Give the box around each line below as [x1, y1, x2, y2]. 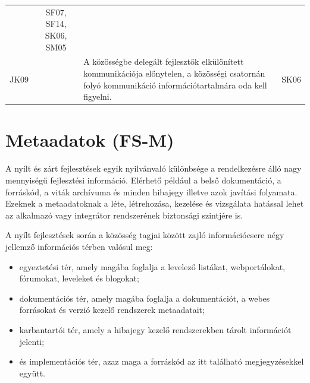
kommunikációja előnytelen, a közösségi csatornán [83, 67, 265, 79]
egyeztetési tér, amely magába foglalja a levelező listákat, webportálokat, [19, 260, 286, 273]
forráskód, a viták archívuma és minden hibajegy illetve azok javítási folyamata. [5, 185, 298, 198]
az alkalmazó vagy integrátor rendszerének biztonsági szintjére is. [5, 208, 243, 221]
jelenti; [19, 335, 45, 347]
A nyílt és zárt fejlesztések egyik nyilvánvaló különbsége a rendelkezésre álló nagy [5, 162, 302, 175]
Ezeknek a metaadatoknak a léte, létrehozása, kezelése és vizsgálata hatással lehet [5, 197, 304, 210]
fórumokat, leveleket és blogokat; [19, 272, 139, 284]
